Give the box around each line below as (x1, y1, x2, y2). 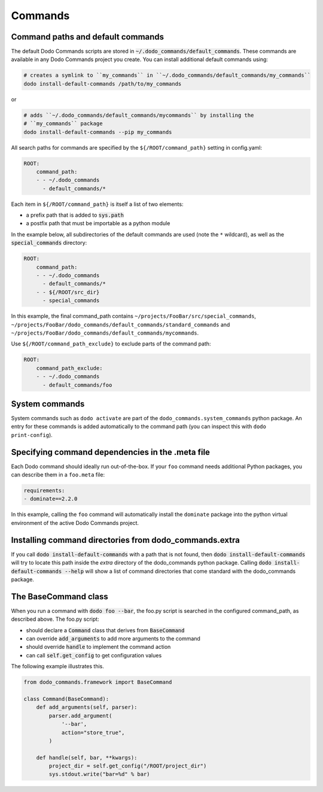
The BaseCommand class (11, 591, 108, 602)
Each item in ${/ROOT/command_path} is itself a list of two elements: (11, 201, 184, 208)
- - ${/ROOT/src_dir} (36, 289, 100, 296)
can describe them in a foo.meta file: (11, 471, 105, 478)
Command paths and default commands (11, 32, 164, 42)
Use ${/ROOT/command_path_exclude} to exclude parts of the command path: (11, 340, 211, 347)
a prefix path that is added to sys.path (26, 211, 124, 219)
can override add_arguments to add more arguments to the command (26, 635, 200, 642)
